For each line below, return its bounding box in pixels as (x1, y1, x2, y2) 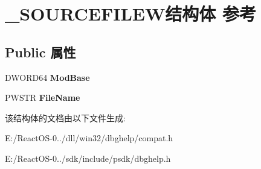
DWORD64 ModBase (5, 71, 90, 83)
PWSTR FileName (5, 91, 80, 104)
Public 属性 (5, 42, 76, 61)
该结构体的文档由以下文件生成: (5, 111, 126, 124)
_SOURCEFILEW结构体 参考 (5, 1, 256, 26)
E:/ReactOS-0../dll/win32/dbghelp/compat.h (5, 132, 173, 144)
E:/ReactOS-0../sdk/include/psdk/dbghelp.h (5, 151, 171, 164)
